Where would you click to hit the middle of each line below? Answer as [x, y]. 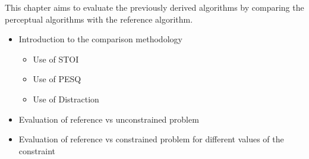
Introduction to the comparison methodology [100, 39]
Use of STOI [56, 59]
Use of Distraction [66, 99]
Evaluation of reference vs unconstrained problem [109, 119]
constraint [37, 150]
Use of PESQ [57, 79]
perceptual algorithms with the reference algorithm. [99, 19]
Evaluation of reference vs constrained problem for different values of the [151, 139]
